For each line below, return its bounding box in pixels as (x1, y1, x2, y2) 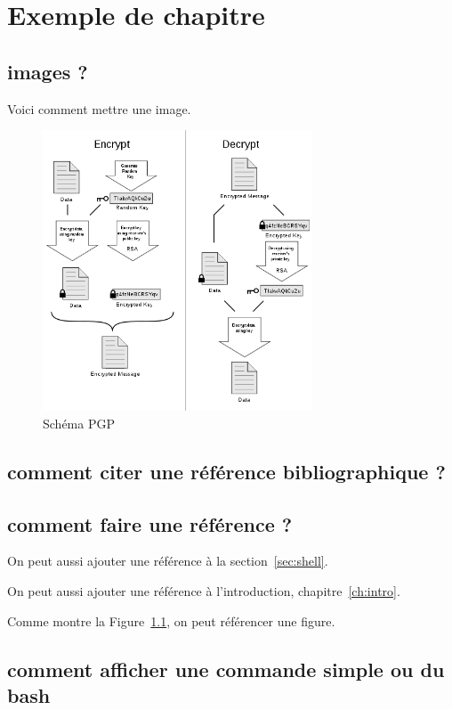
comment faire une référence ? (7, 510, 293, 537)
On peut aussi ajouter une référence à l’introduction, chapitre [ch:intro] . (7, 581, 400, 600)
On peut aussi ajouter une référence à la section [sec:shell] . (7, 551, 328, 570)
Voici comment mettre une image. (7, 99, 191, 118)
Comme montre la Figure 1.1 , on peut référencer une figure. (7, 611, 335, 630)
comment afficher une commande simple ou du (7, 655, 445, 682)
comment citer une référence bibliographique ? (7, 457, 446, 485)
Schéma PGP (43, 413, 115, 432)
